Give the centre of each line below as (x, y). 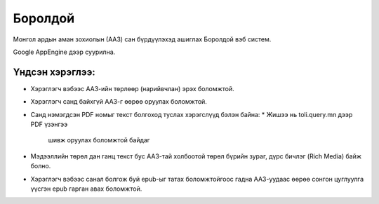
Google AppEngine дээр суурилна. (64, 52)
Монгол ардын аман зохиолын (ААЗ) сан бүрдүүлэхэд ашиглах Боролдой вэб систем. (142, 39)
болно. (41, 166)
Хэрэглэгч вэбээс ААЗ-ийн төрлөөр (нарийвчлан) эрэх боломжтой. (132, 88)
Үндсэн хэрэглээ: (54, 72)
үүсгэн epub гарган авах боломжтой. (86, 189)
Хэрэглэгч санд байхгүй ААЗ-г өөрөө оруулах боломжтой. (119, 102)
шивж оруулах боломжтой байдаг (99, 140)
